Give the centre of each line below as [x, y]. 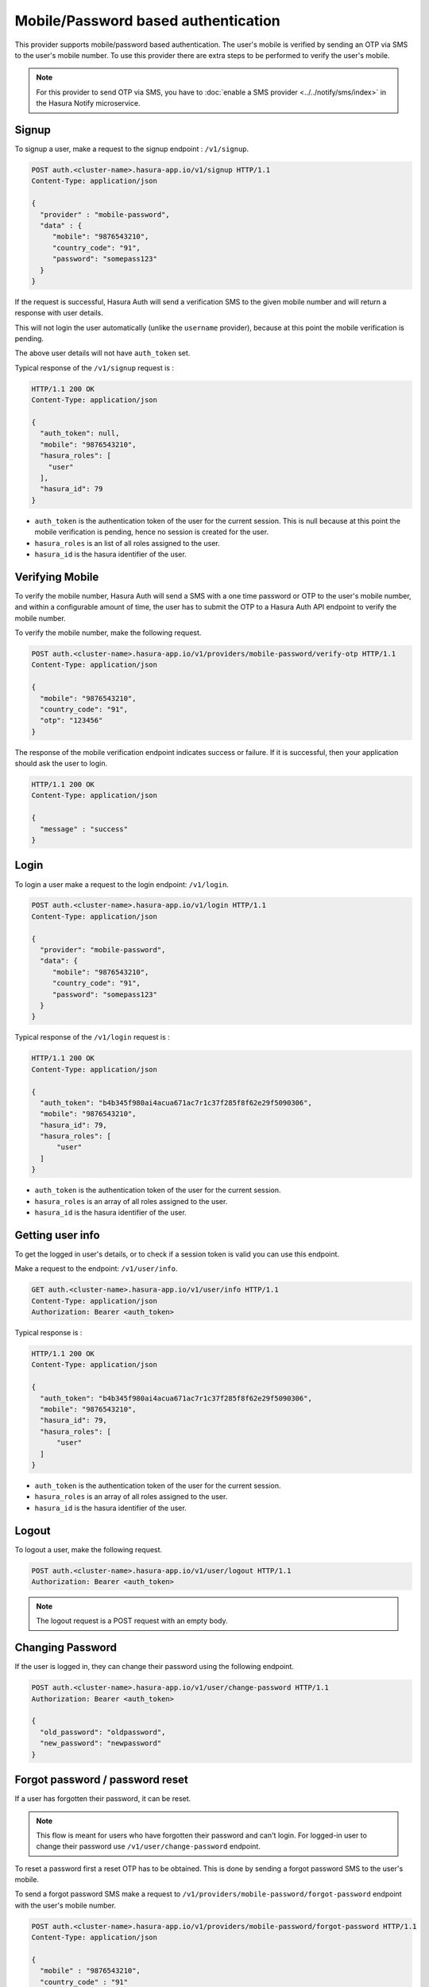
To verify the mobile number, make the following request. [108, 633]
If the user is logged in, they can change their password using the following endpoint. [154, 1667]
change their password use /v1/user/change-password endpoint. [149, 1846]
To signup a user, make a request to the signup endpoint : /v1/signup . [132, 149]
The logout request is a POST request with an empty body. [132, 1621]
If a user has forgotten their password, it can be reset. [103, 1799]
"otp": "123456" [71, 720]
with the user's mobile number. [66, 1905]
